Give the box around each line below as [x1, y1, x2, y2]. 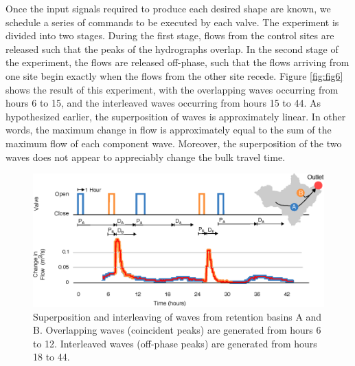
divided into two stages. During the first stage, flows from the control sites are [5, 28, 334, 43]
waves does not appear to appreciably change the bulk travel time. [5, 149, 286, 164]
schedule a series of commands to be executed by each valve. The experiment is [5, 14, 339, 29]
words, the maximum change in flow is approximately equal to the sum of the [5, 122, 332, 137]
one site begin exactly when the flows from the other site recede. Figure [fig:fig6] [5, 68, 343, 83]
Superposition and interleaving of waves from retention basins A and [33, 309, 322, 323]
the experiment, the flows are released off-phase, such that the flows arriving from [5, 55, 350, 69]
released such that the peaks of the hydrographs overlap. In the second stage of [5, 41, 339, 56]
